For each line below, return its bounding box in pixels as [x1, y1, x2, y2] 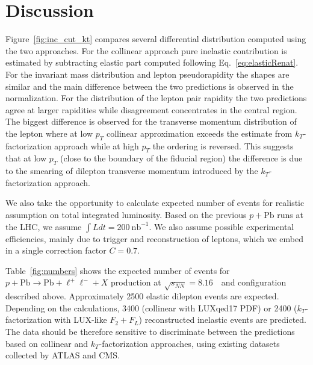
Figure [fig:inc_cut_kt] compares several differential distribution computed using [5, 33, 306, 45]
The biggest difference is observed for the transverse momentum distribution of [5, 115, 297, 128]
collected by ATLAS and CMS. [5, 349, 120, 361]
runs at [277, 208, 303, 221]
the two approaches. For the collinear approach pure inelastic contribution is [5, 44, 287, 57]
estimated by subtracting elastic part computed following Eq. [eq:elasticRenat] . [5, 56, 299, 69]
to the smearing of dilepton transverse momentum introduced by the [5, 164, 258, 177]
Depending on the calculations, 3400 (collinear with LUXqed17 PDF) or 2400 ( [5, 301, 297, 314]
